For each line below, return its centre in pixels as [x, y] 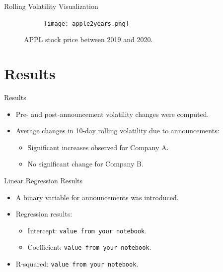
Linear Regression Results [43, 180]
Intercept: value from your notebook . [87, 230]
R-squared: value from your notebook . [77, 264]
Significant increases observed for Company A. [98, 147]
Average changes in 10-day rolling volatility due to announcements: [117, 131]
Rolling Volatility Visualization [51, 6]
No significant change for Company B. [85, 164]
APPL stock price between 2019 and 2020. [88, 39]
